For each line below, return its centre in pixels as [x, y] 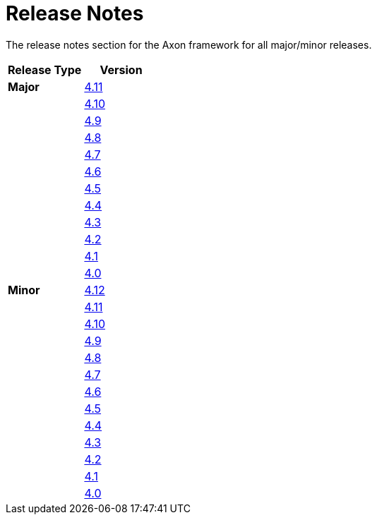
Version [121, 69]
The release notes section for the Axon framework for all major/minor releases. [189, 44]
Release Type [45, 69]
